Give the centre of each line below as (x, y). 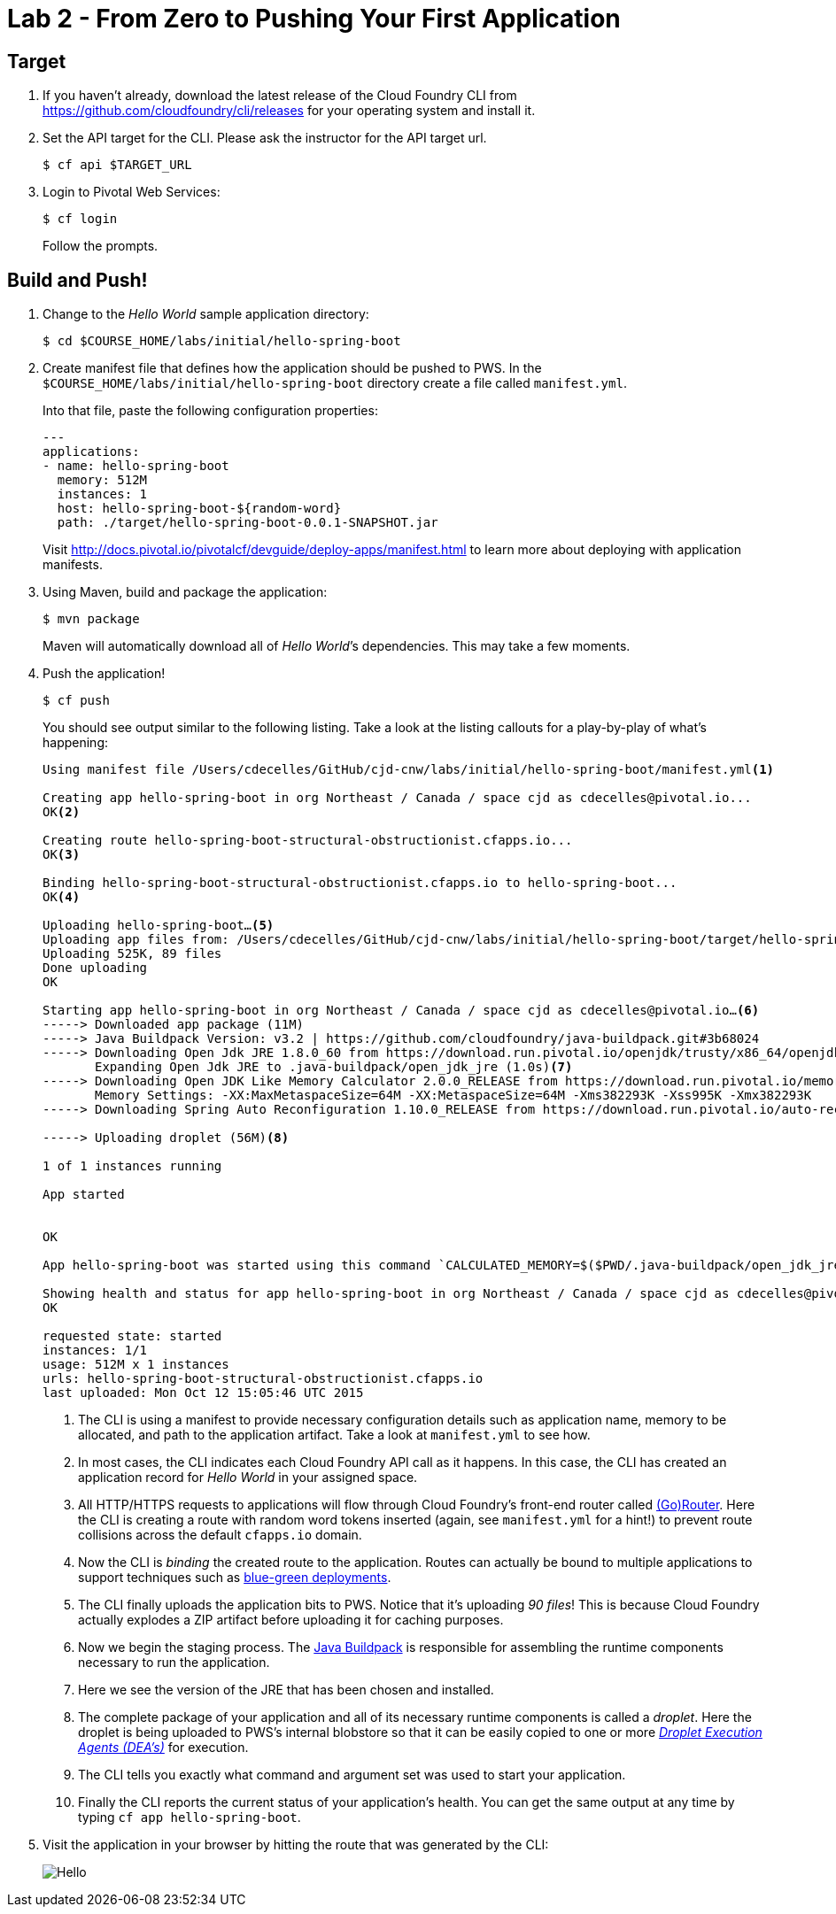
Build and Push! (77, 280)
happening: (75, 743)
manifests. (73, 565)
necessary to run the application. (174, 1663)
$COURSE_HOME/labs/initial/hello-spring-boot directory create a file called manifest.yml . (335, 383)
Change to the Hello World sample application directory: (206, 314)
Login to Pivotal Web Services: (132, 192)
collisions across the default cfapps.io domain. (220, 1535)
